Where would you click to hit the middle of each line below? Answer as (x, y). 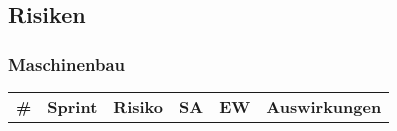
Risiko (138, 106)
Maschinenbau (67, 63)
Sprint (72, 106)
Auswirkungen (324, 106)
